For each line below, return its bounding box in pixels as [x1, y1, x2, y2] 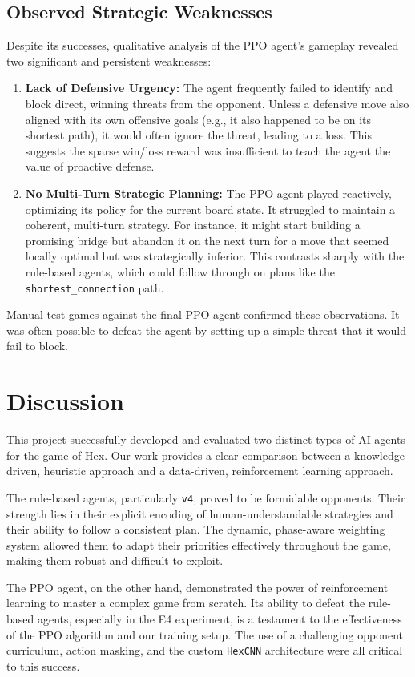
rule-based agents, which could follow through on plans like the [25, 263, 335, 280]
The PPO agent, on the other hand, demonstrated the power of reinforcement [6, 578, 389, 595]
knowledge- [353, 446, 409, 463]
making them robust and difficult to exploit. [6, 552, 224, 569]
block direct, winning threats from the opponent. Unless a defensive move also [25, 95, 409, 111]
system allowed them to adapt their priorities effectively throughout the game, [6, 536, 391, 553]
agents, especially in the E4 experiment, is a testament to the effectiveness [37, 611, 402, 627]
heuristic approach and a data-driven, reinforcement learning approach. [43, 462, 393, 479]
